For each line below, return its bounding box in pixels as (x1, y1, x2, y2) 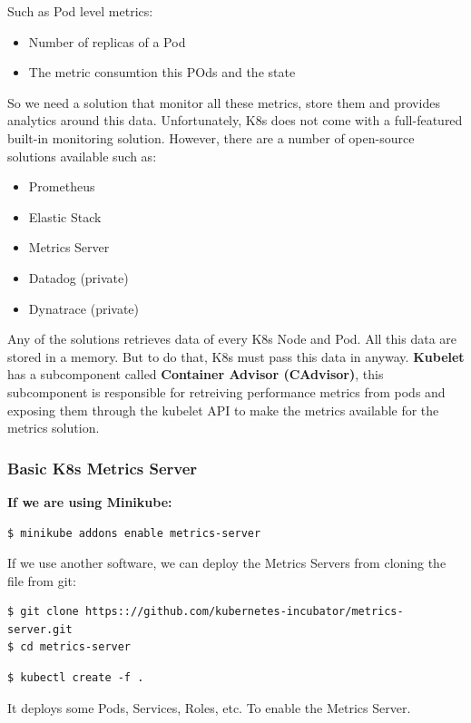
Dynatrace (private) (28, 298, 140, 318)
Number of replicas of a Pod (28, 32, 186, 51)
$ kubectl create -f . (7, 671, 144, 685)
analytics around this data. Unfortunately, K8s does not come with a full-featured (7, 111, 463, 130)
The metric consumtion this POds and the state (28, 63, 296, 82)
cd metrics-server (20, 640, 132, 654)
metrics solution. (7, 418, 100, 437)
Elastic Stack (28, 207, 102, 226)
